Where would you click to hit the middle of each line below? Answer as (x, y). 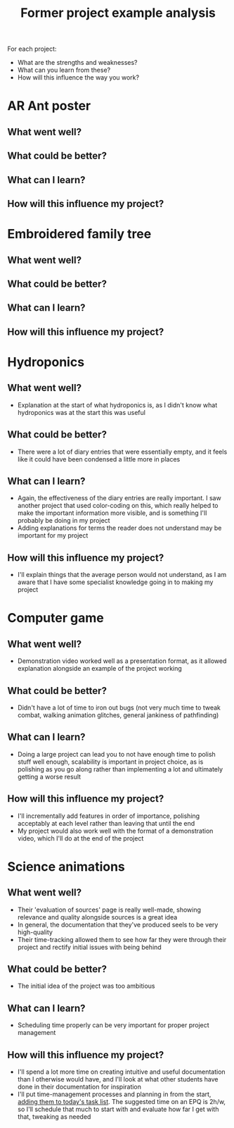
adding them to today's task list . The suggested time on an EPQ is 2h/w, (122, 1102)
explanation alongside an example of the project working (100, 669)
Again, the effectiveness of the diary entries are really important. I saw (119, 498)
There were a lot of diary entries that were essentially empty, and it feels (122, 452)
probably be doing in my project (64, 521)
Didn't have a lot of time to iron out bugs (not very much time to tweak (119, 707)
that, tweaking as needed (54, 1117)
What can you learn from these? (64, 70)
